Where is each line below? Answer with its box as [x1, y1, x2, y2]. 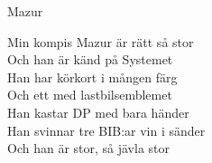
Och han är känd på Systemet [7, 50, 173, 69]
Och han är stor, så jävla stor [7, 139, 171, 158]
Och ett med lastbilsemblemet [7, 85, 172, 104]
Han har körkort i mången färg [7, 67, 178, 86]
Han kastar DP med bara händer [7, 102, 189, 121]
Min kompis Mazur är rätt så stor [7, 32, 194, 51]
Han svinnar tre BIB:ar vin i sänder [7, 120, 206, 139]
